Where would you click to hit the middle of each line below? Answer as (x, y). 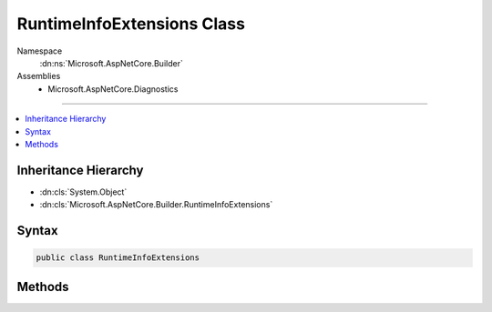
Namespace (40, 51)
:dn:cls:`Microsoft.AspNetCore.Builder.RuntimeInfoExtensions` (156, 205)
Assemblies (39, 76)
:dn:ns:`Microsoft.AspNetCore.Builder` (112, 63)
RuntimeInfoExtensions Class (131, 24)
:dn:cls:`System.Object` (83, 192)
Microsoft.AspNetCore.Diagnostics (113, 89)
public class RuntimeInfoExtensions (118, 258)
